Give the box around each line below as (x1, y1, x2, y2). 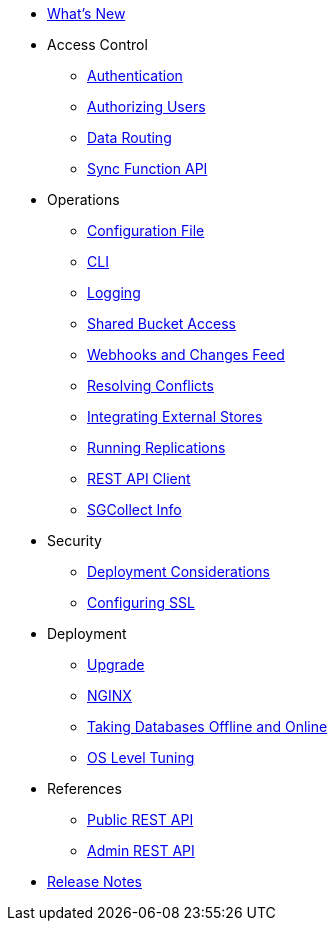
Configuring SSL (87, 594, 195, 611)
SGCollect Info (87, 501, 182, 518)
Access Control (47, 36, 148, 53)
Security (47, 532, 102, 549)
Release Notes (47, 873, 142, 890)
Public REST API (87, 811, 194, 828)
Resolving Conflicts (87, 377, 214, 394)
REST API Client (87, 470, 191, 487)
